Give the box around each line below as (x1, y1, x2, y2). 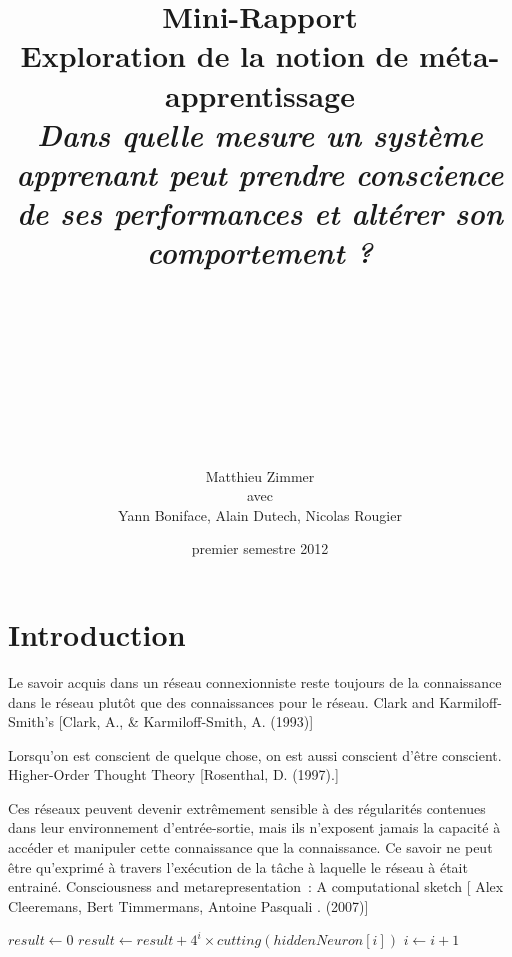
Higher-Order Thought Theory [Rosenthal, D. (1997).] (8, 764, 339, 785)
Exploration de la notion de (20, 35, 409, 76)
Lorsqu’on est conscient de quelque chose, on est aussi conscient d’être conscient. (8, 744, 502, 765)
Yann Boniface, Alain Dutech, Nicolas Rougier (118, 504, 402, 525)
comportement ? (147, 231, 373, 273)
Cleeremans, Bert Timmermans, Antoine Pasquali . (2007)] (8, 895, 369, 916)
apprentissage (165, 74, 355, 115)
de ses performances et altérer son (16, 192, 504, 234)
